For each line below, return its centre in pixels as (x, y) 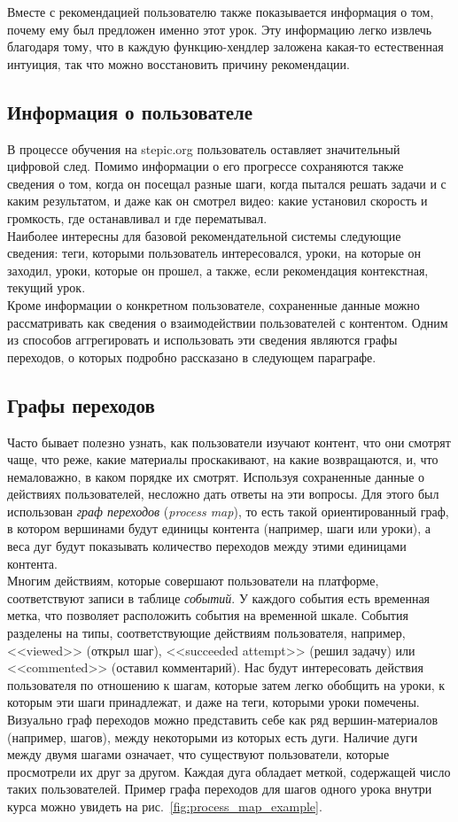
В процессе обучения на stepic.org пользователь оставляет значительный (204, 148)
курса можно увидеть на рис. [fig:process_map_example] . (165, 806)
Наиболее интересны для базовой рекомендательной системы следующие (204, 235)
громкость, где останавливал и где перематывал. (137, 217)
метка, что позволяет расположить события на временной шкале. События (208, 615)
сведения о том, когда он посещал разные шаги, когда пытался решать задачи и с (227, 183)
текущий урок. (47, 287)
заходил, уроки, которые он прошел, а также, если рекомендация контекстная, (218, 270)
